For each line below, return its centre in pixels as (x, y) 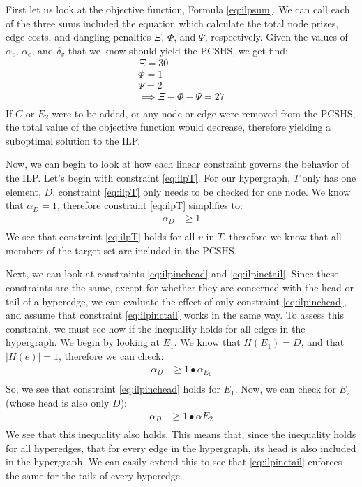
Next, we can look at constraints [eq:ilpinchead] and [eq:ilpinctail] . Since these (172, 274)
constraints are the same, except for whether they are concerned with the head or (180, 287)
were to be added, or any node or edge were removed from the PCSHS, (204, 113)
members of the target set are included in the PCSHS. (121, 250)
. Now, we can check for (285, 389)
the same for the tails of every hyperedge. (94, 475)
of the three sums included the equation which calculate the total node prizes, (172, 23)
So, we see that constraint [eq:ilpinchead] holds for (113, 389)
